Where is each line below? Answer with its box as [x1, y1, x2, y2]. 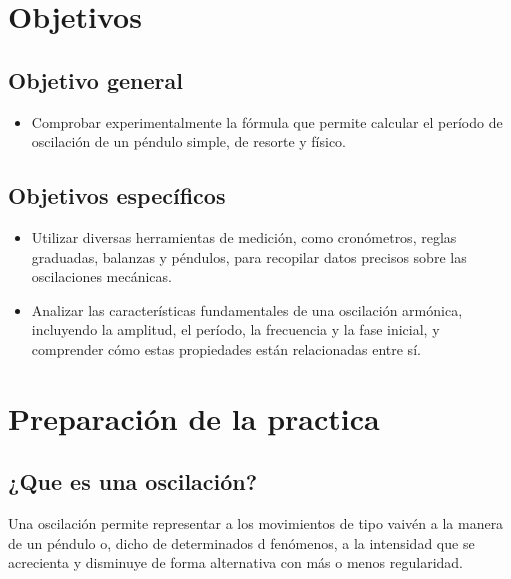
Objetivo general [8, 64, 183, 95]
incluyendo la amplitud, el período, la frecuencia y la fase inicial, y [31, 319, 440, 340]
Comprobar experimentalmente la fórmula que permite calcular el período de [31, 111, 503, 132]
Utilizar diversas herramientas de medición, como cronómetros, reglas [31, 226, 457, 247]
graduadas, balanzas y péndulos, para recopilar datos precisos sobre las [31, 246, 467, 267]
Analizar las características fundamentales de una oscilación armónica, [31, 299, 463, 320]
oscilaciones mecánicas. [31, 266, 172, 287]
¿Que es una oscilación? [8, 466, 258, 497]
